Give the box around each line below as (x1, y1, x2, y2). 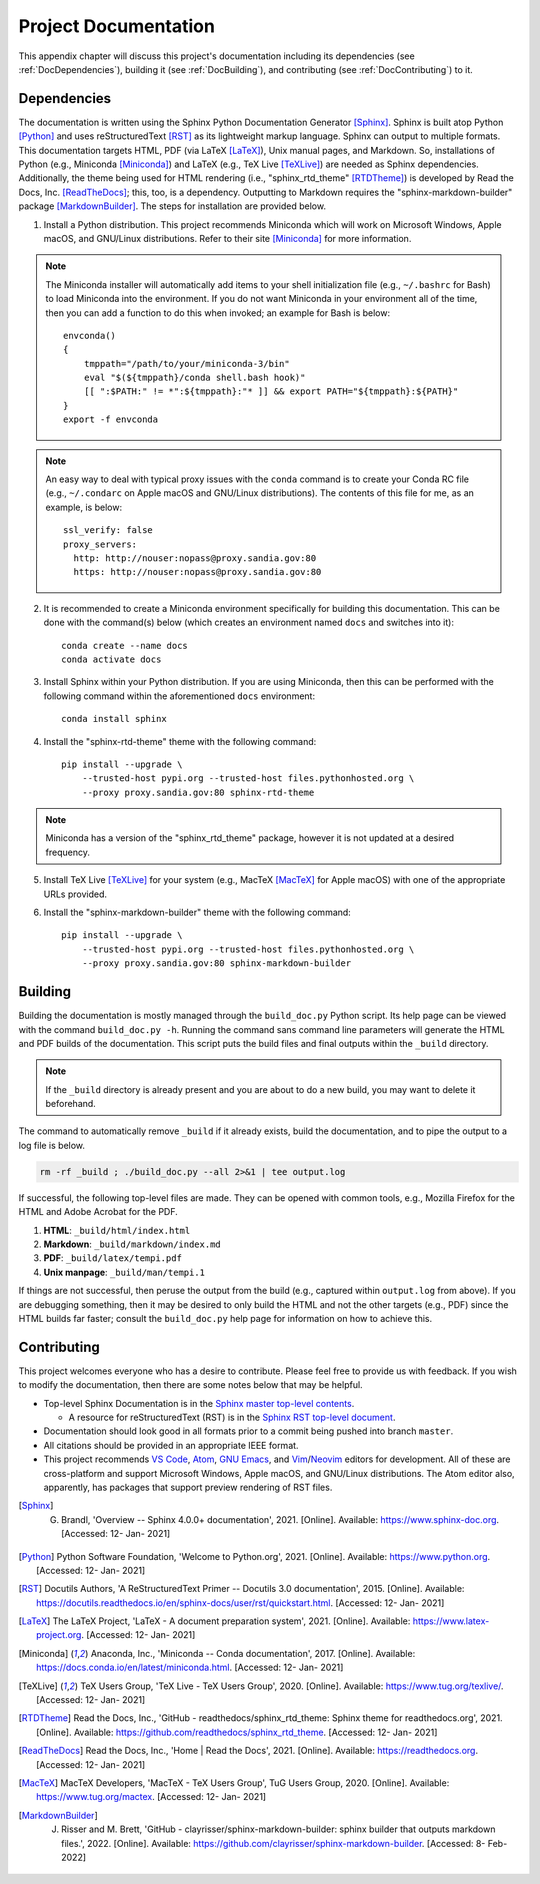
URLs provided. (43, 888, 108, 900)
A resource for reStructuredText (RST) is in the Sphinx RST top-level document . (68, 1411, 396, 1424)
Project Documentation (18, 15, 215, 37)
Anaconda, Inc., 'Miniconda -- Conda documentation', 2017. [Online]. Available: (90, 1647, 416, 1659)
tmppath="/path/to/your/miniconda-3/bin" (83, 358, 290, 369)
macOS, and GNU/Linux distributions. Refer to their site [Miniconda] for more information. (43, 232, 412, 244)
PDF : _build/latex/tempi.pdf (43, 1252, 182, 1264)
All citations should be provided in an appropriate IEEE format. (43, 1439, 299, 1451)
